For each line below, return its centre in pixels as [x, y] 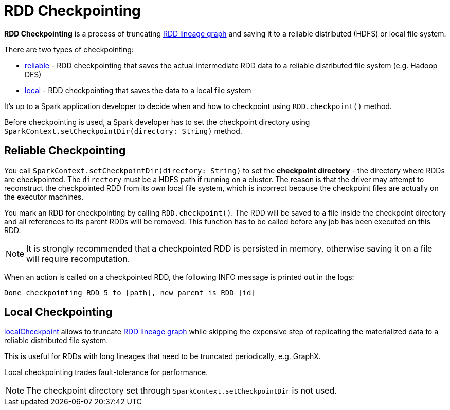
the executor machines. [44, 197]
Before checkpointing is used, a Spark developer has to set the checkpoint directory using [157, 122]
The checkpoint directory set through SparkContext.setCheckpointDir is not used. [182, 391]
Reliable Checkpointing [65, 151]
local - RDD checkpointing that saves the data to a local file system [138, 90]
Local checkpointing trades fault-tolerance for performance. [106, 372]
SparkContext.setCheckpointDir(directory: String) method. [123, 131]
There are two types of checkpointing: [69, 49]
